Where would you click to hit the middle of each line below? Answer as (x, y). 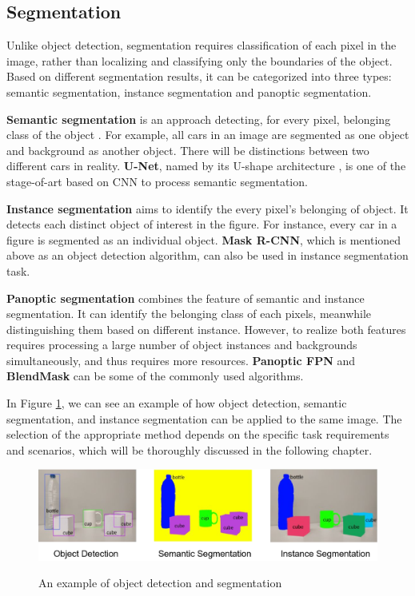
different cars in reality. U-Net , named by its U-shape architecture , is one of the (206, 166)
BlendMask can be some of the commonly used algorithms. (155, 376)
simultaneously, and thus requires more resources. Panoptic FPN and (181, 360)
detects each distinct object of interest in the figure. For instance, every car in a (202, 224)
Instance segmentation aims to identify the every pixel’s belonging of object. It (207, 208)
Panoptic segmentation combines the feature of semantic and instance (186, 298)
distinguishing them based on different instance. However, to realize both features (206, 329)
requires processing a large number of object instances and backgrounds (182, 345)
